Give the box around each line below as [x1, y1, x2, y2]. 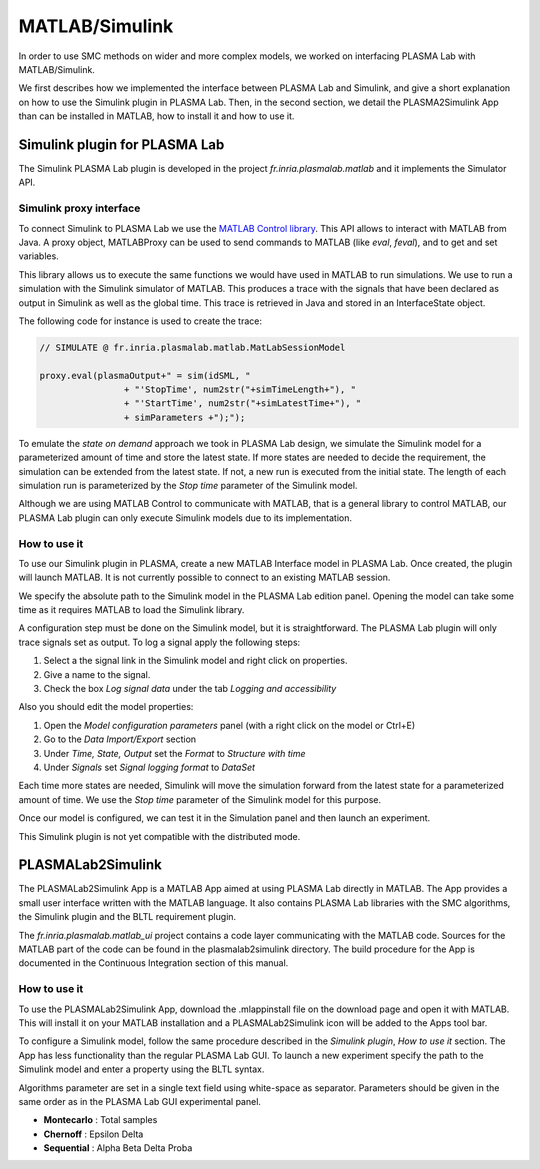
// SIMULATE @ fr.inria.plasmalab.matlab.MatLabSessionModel [39, 341, 346, 353]
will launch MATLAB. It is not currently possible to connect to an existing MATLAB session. [18, 571, 391, 584]
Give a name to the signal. [43, 668, 151, 680]
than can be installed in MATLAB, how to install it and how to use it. [18, 110, 295, 122]
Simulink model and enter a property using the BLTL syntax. [18, 1063, 265, 1075]
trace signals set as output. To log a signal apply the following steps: [18, 636, 301, 648]
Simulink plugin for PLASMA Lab [18, 136, 225, 153]
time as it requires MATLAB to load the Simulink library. [18, 604, 245, 616]
